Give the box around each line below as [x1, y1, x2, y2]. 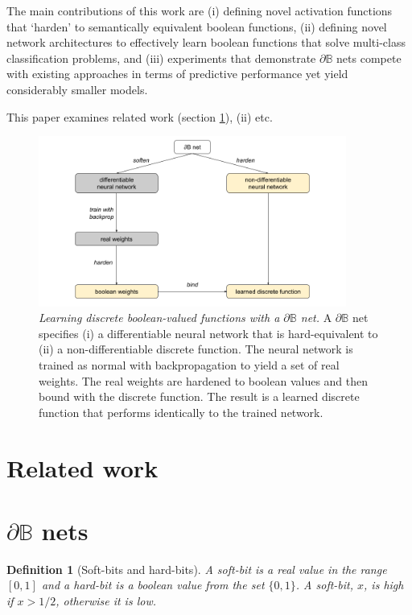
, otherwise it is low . [56, 592, 157, 609]
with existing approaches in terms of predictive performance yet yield [6, 65, 348, 82]
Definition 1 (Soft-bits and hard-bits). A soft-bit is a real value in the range [6, 560, 387, 577]
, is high [364, 576, 404, 593]
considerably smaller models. [6, 80, 148, 97]
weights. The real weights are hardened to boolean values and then [39, 372, 369, 389]
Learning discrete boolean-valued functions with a [39, 309, 280, 326]
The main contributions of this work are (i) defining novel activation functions [6, 2, 393, 19]
